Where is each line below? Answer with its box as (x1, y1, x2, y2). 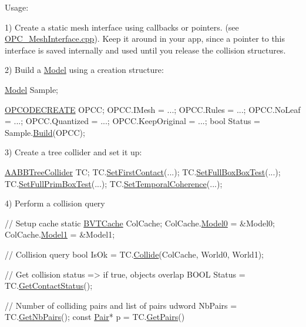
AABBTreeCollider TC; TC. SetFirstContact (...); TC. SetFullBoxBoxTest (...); (5, 165, 281, 178)
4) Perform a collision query (5, 197, 105, 209)
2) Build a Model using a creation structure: (5, 64, 164, 76)
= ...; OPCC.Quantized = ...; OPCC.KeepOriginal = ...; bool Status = (5, 115, 260, 127)
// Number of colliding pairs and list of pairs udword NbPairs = (5, 299, 237, 311)
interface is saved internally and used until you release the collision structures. (5, 44, 286, 56)
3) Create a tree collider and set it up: (5, 146, 142, 158)
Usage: (5, 1, 29, 13)
